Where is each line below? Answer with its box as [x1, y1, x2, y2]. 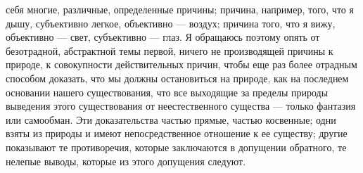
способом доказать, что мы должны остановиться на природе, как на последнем [6, 70, 349, 85]
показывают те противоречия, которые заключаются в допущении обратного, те [6, 139, 347, 154]
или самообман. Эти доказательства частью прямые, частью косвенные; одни [6, 112, 336, 127]
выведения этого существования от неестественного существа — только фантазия [6, 98, 356, 113]
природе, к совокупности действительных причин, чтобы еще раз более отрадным [6, 57, 357, 72]
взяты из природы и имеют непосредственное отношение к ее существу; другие [6, 126, 348, 141]
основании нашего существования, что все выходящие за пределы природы [6, 84, 329, 99]
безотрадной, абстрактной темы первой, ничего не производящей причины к [6, 43, 333, 58]
